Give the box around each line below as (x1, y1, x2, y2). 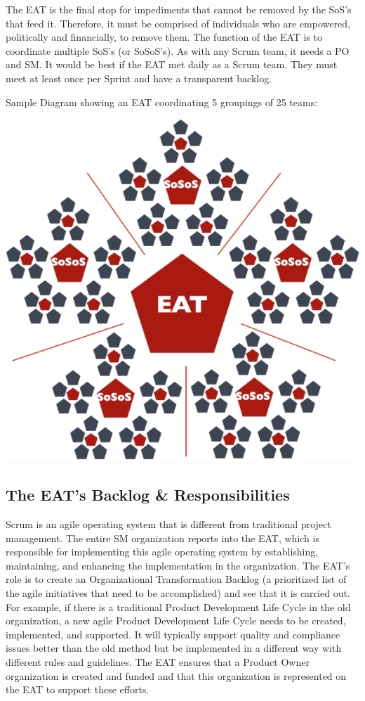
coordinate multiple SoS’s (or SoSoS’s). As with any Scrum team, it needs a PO (6, 43, 350, 58)
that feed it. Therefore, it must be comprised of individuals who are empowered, (6, 15, 350, 30)
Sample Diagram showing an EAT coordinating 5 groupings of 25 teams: (6, 94, 318, 109)
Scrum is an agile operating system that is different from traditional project (6, 517, 331, 532)
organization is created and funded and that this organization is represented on (6, 668, 347, 683)
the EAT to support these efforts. (6, 682, 150, 697)
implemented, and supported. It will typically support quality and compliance (6, 626, 340, 641)
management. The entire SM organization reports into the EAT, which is (6, 530, 319, 545)
